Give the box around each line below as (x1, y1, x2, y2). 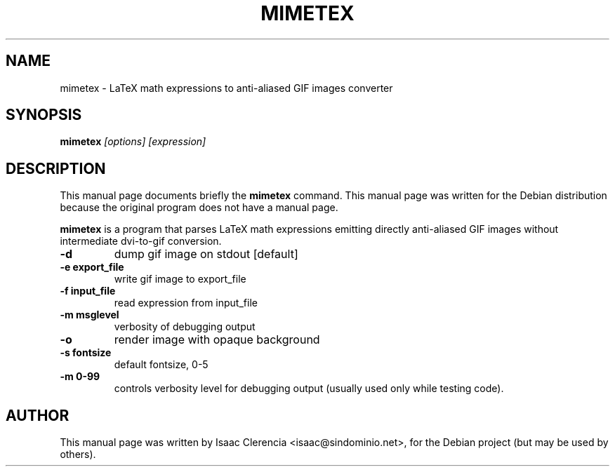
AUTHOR (6, 406, 70, 424)
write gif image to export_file (114, 273, 246, 285)
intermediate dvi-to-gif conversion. (60, 235, 222, 248)
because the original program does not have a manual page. (60, 201, 338, 214)
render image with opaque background (114, 332, 320, 347)
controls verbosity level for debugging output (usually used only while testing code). (114, 382, 504, 395)
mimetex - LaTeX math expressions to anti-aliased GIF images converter (60, 81, 393, 94)
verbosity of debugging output (114, 321, 256, 333)
